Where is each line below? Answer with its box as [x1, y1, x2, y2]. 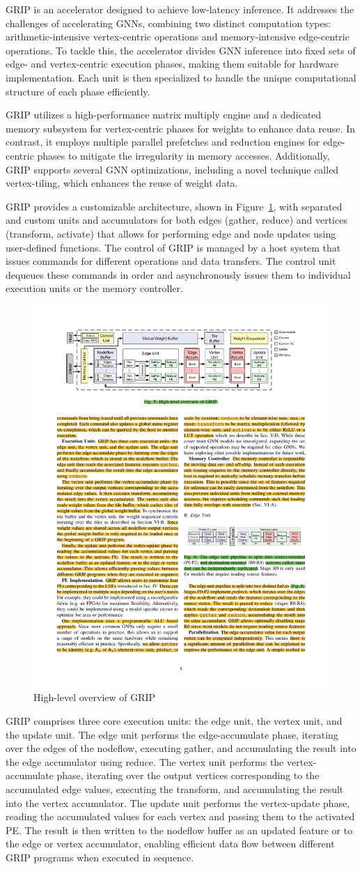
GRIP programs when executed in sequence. [6, 849, 194, 864]
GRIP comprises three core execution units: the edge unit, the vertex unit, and [6, 713, 343, 728]
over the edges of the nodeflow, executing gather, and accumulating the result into [6, 741, 356, 755]
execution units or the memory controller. [6, 281, 183, 295]
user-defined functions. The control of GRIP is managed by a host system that [6, 240, 341, 254]
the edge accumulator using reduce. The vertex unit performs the [6, 754, 284, 769]
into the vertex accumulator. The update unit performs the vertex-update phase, [6, 795, 350, 810]
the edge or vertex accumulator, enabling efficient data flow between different [6, 836, 335, 851]
